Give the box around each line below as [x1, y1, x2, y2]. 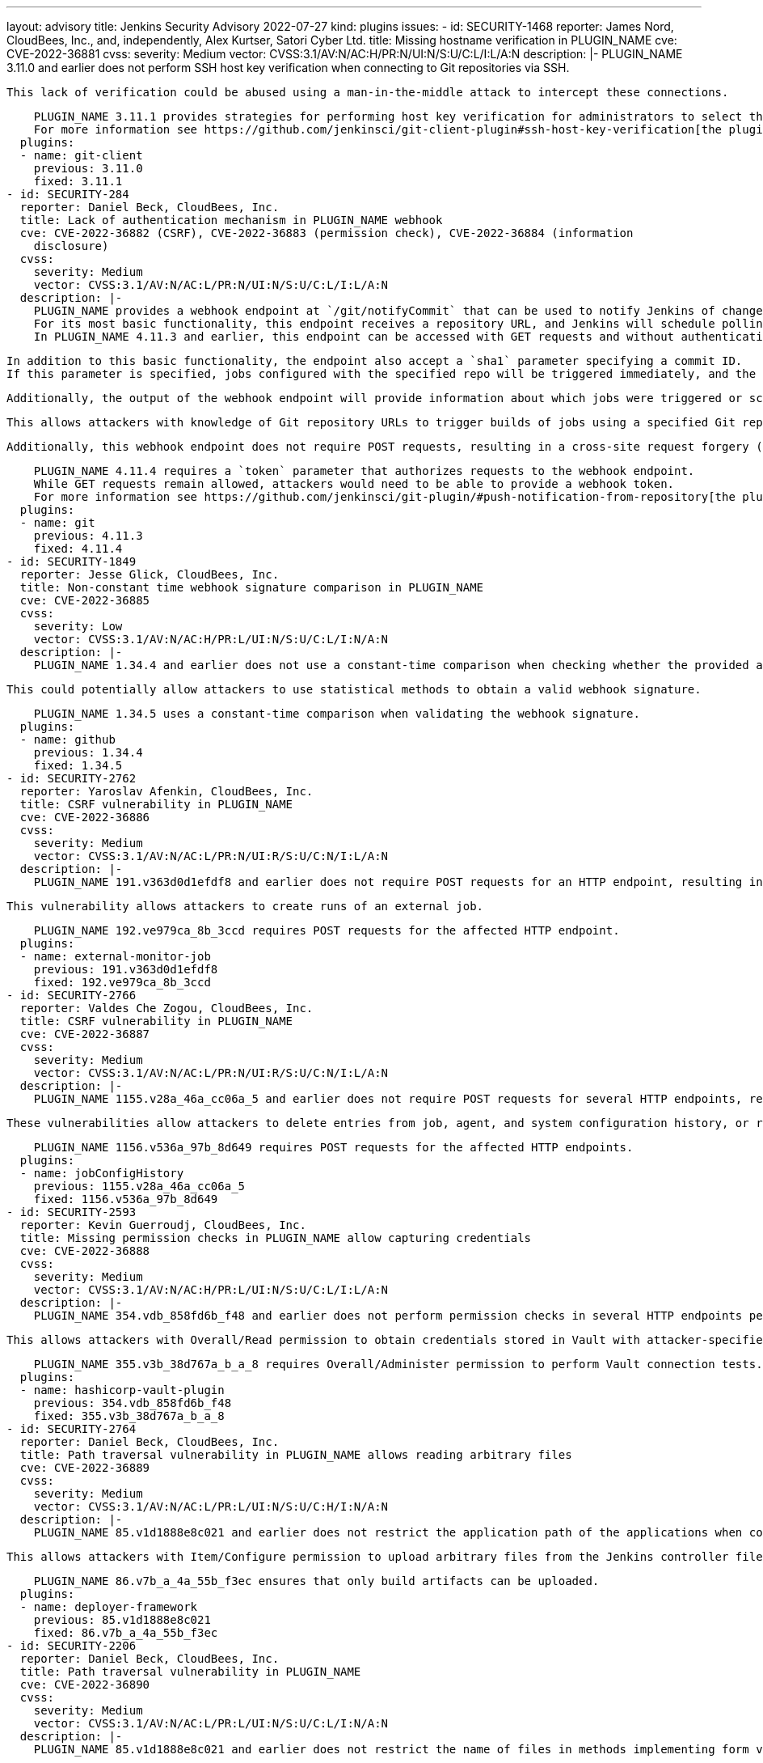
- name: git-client [19, 149, 143, 162]
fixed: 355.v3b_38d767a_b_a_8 [33, 1409, 225, 1422]
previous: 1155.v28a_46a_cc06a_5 [33, 1180, 246, 1193]
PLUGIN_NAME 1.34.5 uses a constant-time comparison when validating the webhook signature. [33, 707, 640, 720]
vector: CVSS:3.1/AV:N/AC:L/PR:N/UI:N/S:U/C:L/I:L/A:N [33, 278, 389, 291]
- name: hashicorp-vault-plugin [19, 1384, 225, 1396]
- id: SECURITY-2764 [6, 1422, 137, 1435]
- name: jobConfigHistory [19, 1167, 184, 1180]
